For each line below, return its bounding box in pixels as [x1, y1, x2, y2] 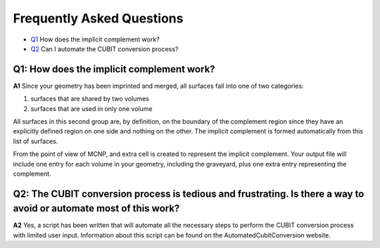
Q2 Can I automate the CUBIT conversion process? [30, 44, 179, 53]
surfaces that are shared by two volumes [30, 95, 149, 103]
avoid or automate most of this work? [13, 202, 180, 214]
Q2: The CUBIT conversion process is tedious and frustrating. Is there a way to [13, 188, 365, 200]
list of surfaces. [13, 137, 58, 145]
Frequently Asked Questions [13, 11, 184, 26]
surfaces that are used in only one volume [30, 104, 153, 112]
